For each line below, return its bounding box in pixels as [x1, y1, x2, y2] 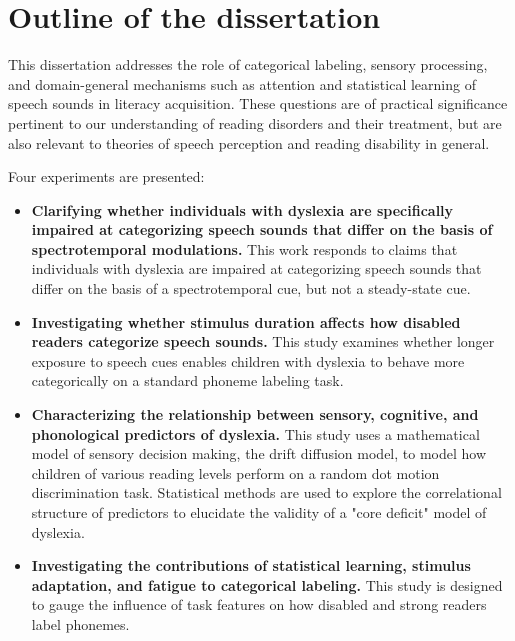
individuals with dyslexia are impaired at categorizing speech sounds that [31, 258, 482, 279]
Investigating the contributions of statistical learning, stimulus [31, 555, 471, 576]
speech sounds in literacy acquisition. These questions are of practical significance [8, 93, 508, 114]
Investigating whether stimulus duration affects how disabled [31, 311, 461, 332]
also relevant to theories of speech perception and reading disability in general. [8, 132, 490, 153]
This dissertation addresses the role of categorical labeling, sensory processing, [8, 54, 488, 75]
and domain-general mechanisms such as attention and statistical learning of [8, 73, 476, 94]
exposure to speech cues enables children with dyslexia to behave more [31, 350, 465, 371]
